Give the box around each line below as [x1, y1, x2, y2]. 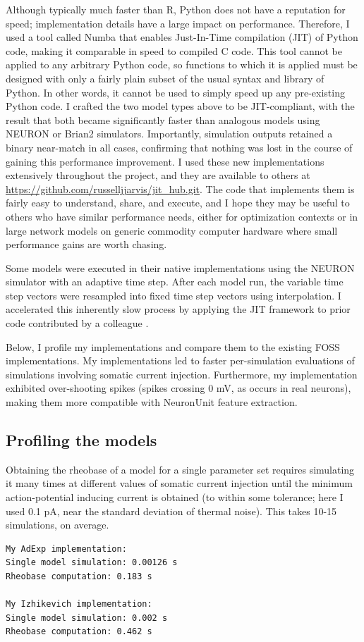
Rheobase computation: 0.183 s [6, 571, 152, 581]
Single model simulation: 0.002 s [6, 612, 168, 623]
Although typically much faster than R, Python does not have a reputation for [6, 2, 346, 16]
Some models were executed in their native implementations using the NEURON [6, 260, 355, 275]
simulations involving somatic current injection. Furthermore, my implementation [6, 366, 358, 381]
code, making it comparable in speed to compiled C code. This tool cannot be [6, 43, 342, 58]
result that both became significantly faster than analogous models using [6, 112, 320, 127]
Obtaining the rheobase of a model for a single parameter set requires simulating [6, 462, 355, 476]
